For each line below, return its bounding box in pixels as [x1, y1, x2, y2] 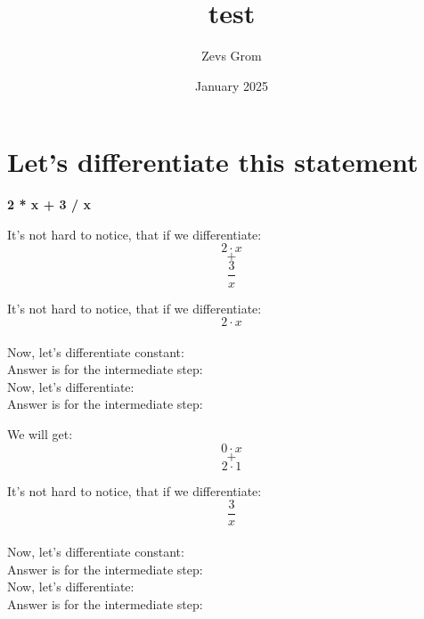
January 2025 [195, 76, 268, 94]
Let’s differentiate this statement [7, 143, 419, 180]
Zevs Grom [201, 46, 262, 65]
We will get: [7, 425, 73, 444]
